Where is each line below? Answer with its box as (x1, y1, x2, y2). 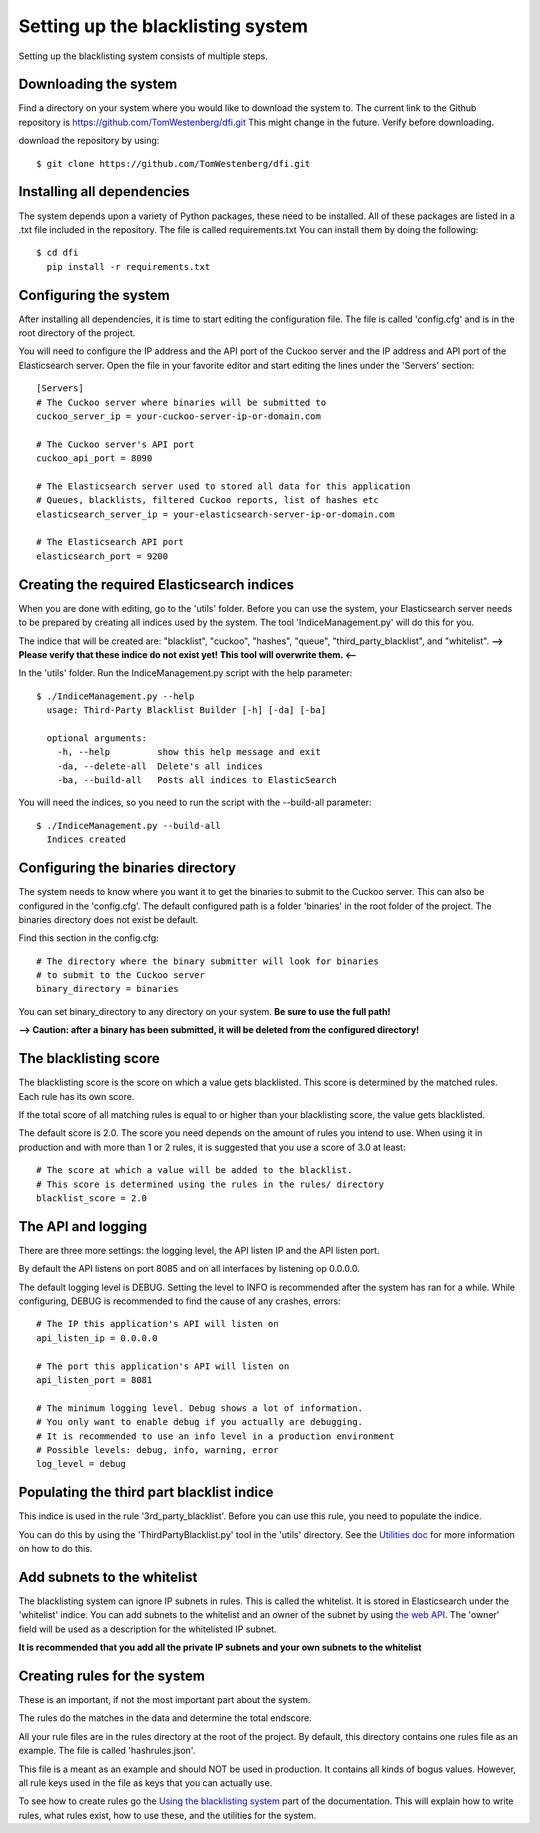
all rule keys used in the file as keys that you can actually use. (18, 1776, 273, 1789)
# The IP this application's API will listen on (36, 1318, 279, 1330)
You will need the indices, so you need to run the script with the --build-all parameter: (18, 796, 372, 809)
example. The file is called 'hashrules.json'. (18, 1745, 196, 1757)
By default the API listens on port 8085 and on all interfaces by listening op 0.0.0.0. (18, 1263, 360, 1275)
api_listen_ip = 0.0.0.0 (36, 1332, 158, 1344)
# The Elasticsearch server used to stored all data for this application (36, 480, 411, 492)
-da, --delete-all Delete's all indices (56, 760, 264, 772)
